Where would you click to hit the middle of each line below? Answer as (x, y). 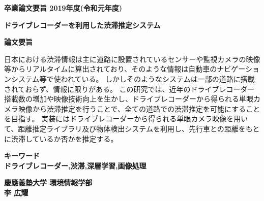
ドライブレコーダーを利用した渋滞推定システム (82, 25)
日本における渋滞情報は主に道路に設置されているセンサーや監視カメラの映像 (132, 59)
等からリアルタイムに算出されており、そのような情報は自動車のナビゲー (125, 69)
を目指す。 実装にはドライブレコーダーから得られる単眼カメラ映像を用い (126, 119)
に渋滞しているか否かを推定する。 (61, 138)
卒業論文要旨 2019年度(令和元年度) (63, 8)
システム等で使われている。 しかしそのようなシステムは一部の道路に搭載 (133, 78)
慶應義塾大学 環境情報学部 (48, 182)
